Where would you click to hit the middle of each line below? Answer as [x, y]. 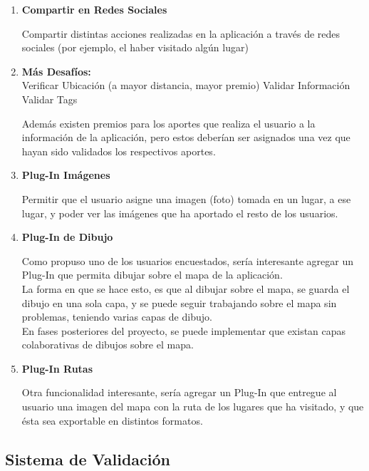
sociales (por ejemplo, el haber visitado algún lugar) [135, 47]
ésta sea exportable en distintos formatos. [112, 420]
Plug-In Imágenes [66, 175]
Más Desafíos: [56, 71]
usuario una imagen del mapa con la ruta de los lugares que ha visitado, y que [193, 407]
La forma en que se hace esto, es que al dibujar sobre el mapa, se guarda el [186, 288]
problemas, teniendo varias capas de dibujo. [117, 317]
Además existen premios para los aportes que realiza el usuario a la [168, 123]
